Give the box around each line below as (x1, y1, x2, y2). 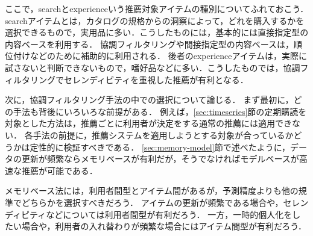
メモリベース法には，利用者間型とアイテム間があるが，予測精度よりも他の (5, 184, 299, 197)
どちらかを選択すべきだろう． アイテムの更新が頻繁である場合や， (21, 196, 283, 208)
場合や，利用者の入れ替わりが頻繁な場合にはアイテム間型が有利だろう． (21, 220, 307, 232)
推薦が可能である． (21, 164, 98, 176)
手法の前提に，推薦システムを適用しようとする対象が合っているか (33, 128, 294, 141)
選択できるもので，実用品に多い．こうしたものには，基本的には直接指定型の (5, 26, 309, 39)
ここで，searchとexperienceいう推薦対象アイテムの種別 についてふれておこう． (5, 2, 309, 14)
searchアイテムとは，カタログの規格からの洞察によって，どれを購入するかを (5, 14, 305, 26)
